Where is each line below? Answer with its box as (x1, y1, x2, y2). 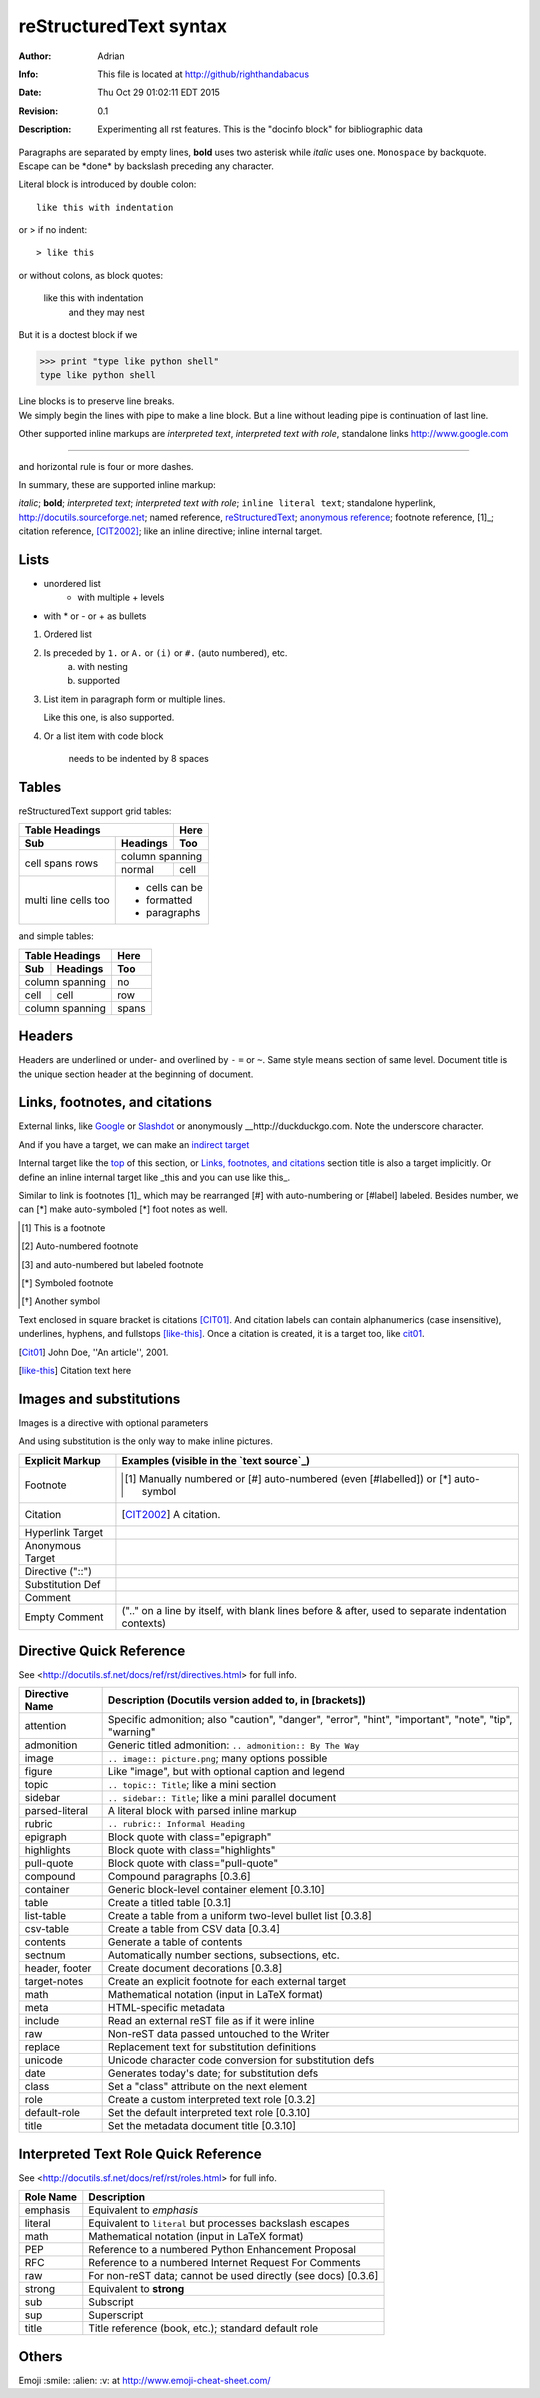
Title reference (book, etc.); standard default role (88, 2321, 319, 2335)
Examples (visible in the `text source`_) (121, 1453, 310, 1467)
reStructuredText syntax (18, 15, 228, 37)
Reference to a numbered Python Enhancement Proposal (88, 2243, 357, 2257)
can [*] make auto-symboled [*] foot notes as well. (18, 1203, 229, 1215)
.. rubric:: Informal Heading (107, 1818, 245, 1829)
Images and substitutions (18, 1390, 181, 1407)
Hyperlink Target (24, 1525, 104, 1539)
